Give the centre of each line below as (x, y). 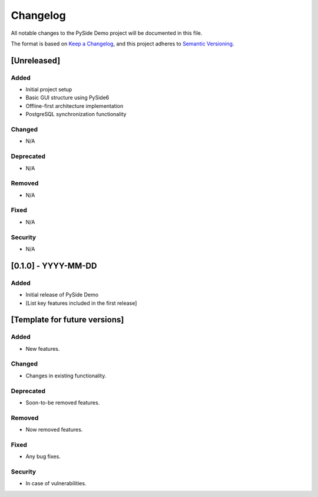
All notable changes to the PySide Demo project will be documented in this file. (107, 33)
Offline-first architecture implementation (74, 106)
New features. (43, 348)
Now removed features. (54, 430)
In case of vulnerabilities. (56, 483)
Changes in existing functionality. (66, 376)
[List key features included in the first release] (81, 303)
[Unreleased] (36, 60)
